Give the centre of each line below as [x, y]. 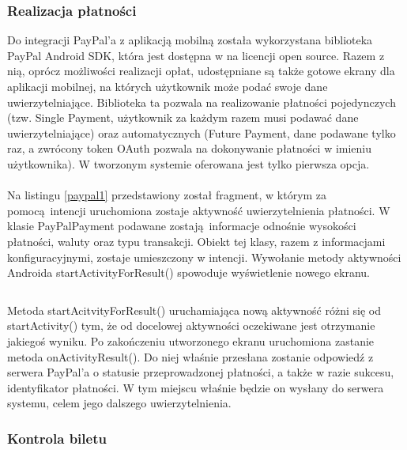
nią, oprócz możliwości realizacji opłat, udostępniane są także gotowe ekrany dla [201, 71]
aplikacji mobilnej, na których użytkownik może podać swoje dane [168, 86]
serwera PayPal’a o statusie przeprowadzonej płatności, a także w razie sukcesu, [201, 372]
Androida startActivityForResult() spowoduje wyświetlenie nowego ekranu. [188, 272]
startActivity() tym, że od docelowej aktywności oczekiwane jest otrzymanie [191, 325]
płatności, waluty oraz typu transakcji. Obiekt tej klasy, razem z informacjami [196, 241]
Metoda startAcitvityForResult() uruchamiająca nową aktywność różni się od [194, 310]
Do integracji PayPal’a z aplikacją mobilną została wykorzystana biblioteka [190, 40]
